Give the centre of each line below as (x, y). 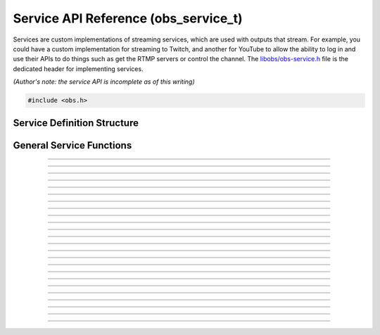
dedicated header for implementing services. (78, 69)
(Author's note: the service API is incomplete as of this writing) (104, 82)
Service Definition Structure (76, 123)
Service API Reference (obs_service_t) (128, 18)
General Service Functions (72, 145)
